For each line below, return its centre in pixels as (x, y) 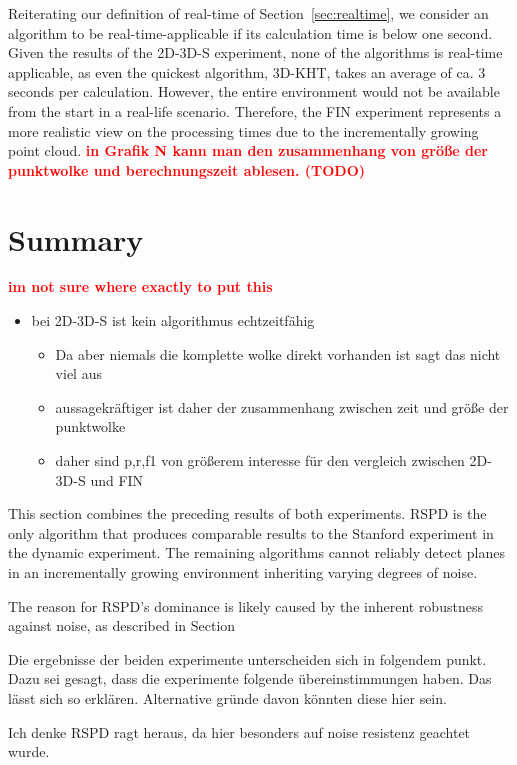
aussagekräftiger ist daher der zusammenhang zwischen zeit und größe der (282, 406)
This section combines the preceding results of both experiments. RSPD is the (247, 513)
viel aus (78, 373)
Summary (76, 238)
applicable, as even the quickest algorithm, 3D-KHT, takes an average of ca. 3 (247, 71)
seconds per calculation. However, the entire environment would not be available (254, 91)
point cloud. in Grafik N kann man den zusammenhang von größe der (248, 150)
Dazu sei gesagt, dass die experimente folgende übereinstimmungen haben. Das (250, 678)
